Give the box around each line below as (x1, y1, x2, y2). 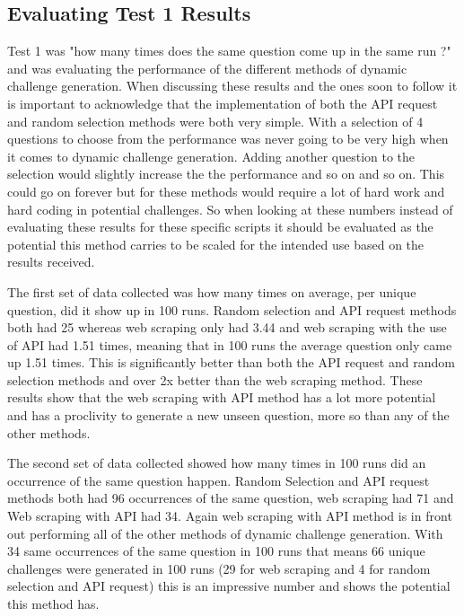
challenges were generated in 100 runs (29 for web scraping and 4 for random (7, 559, 431, 577)
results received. (7, 252, 95, 271)
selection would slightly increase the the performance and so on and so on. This (7, 164, 445, 183)
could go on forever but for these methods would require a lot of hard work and (7, 181, 445, 200)
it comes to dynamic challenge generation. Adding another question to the (7, 146, 416, 165)
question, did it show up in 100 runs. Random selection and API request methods (7, 300, 457, 319)
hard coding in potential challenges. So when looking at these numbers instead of (7, 199, 453, 218)
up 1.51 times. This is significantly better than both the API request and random (7, 353, 455, 372)
